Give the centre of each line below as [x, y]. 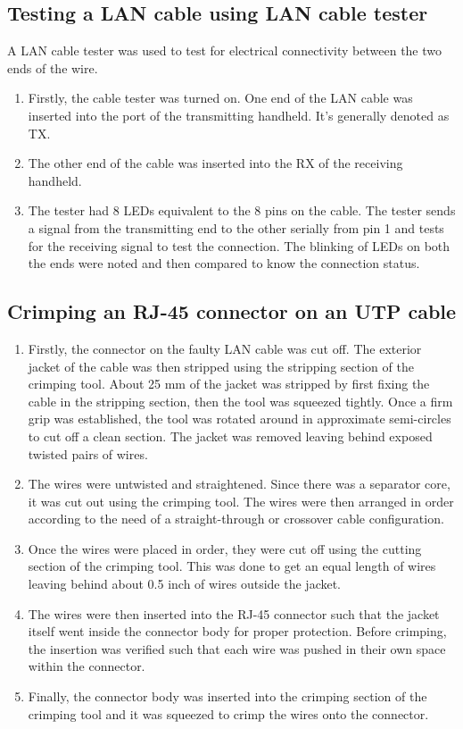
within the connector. [87, 666]
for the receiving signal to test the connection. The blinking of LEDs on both [239, 245]
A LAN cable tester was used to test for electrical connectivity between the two [225, 50]
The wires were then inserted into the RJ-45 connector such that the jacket [234, 613]
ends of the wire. [53, 67]
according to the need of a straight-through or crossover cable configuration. [236, 519]
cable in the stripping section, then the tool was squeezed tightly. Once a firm [240, 401]
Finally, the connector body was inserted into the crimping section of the [227, 696]
